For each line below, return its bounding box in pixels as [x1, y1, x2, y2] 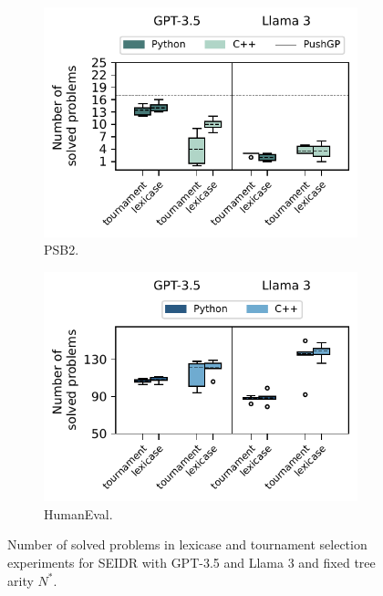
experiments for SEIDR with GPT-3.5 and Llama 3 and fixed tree [7, 553, 376, 572]
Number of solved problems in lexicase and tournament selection [7, 535, 367, 554]
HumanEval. [44, 504, 113, 523]
